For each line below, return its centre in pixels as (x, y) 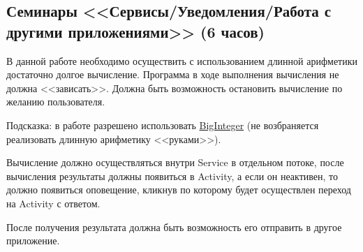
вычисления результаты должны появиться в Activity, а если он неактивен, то (172, 176)
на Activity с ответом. (53, 203)
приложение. (33, 240)
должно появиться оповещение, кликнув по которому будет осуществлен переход (179, 190)
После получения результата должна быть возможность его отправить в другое (174, 227)
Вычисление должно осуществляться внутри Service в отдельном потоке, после (175, 162)
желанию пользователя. (56, 102)
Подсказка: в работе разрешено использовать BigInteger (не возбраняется (163, 125)
